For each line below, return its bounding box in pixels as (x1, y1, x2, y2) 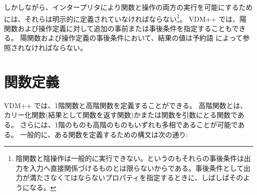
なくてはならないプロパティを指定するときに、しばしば (50, 172, 229, 183)
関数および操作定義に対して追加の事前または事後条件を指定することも (4, 23, 232, 33)
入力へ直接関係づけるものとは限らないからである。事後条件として (29, 162, 244, 173)
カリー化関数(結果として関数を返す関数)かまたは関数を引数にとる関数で (4, 110, 238, 120)
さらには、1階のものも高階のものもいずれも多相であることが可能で (20, 119, 238, 129)
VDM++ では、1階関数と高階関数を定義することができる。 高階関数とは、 (4, 100, 247, 110)
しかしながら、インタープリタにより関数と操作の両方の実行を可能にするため (4, 2, 253, 12)
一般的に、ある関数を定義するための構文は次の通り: (20, 129, 188, 139)
